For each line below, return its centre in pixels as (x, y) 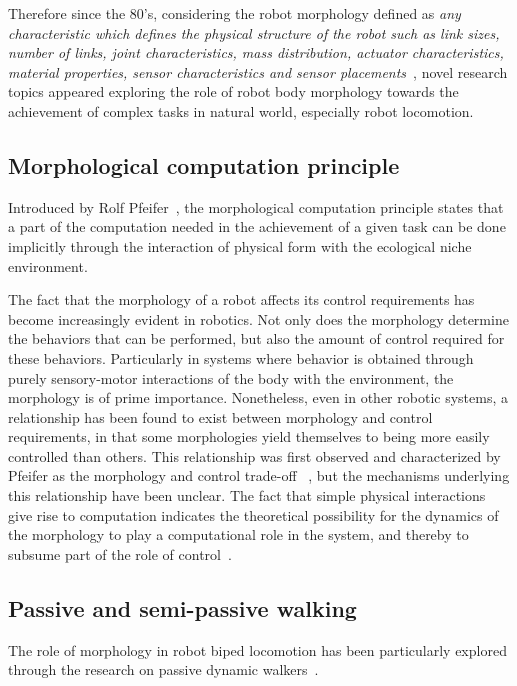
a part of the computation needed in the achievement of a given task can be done (257, 226)
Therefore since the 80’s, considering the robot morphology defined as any (234, 13)
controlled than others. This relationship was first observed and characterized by (254, 455)
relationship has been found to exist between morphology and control (220, 416)
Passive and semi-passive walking (182, 607)
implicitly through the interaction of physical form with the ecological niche (240, 245)
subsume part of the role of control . (120, 553)
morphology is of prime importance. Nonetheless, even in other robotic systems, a (258, 397)
